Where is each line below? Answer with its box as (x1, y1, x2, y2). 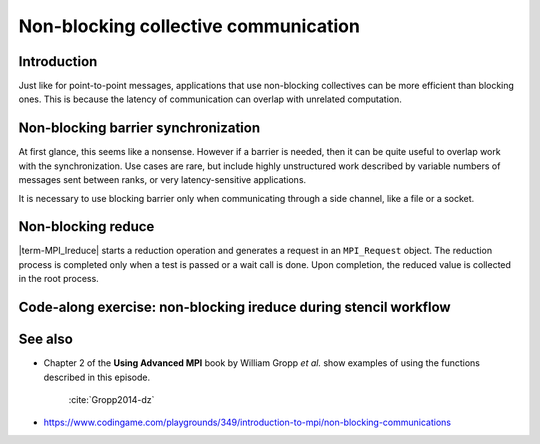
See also (18, 331, 74, 348)
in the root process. (18, 273, 99, 285)
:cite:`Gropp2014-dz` (68, 393, 155, 405)
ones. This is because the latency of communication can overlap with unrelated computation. (18, 93, 402, 105)
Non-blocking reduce (18, 218, 155, 235)
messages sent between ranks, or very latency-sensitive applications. (18, 174, 307, 186)
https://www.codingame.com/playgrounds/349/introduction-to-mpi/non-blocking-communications (43, 416, 452, 429)
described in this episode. (43, 371, 151, 383)
